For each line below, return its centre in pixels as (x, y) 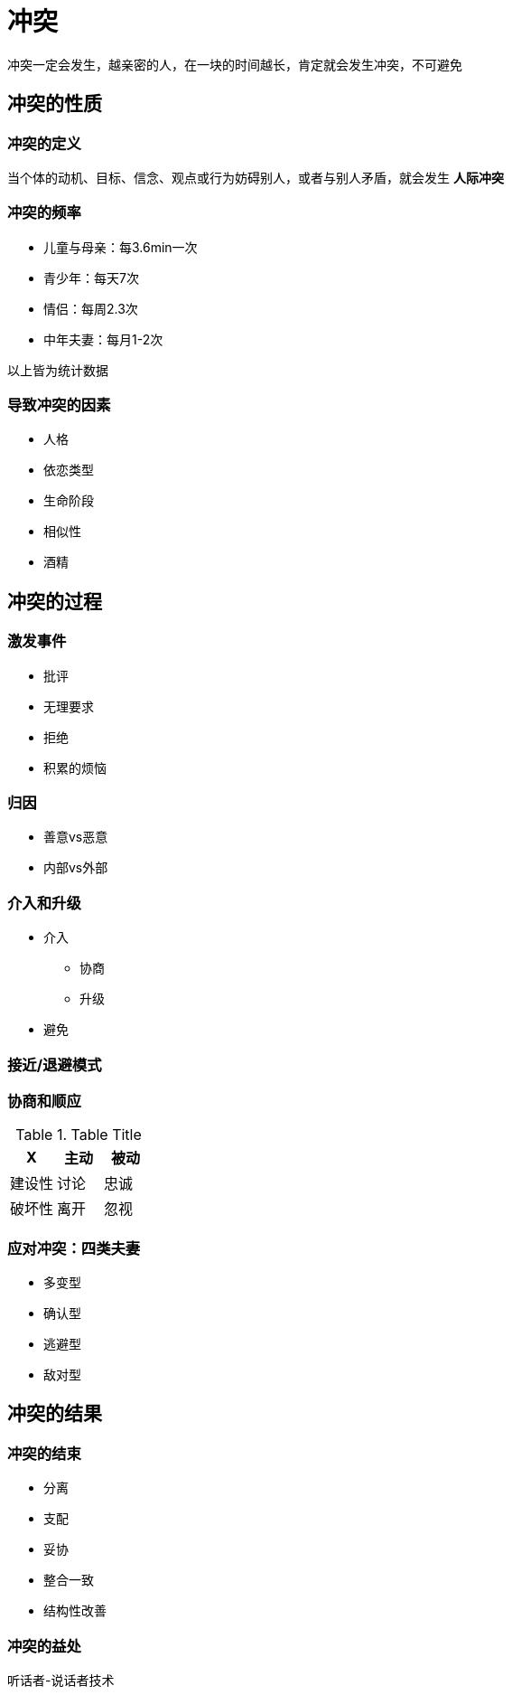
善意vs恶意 (76, 837)
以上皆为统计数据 (58, 370)
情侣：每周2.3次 (91, 308)
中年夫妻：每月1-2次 (103, 339)
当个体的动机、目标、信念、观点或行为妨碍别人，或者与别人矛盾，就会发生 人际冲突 (256, 177)
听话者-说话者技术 (61, 1681)
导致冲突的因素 (59, 405)
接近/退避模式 (55, 1064)
